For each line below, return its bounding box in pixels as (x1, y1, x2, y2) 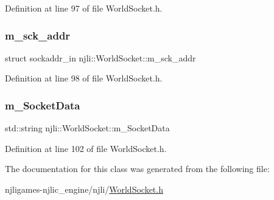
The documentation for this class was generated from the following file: (5, 162, 270, 175)
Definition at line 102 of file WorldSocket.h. (5, 142, 167, 154)
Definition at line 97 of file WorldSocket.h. (5, 2, 163, 14)
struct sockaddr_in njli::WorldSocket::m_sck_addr (5, 51, 196, 64)
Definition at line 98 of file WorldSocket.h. (5, 72, 163, 84)
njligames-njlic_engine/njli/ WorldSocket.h (5, 183, 163, 195)
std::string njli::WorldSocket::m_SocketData (5, 122, 170, 134)
